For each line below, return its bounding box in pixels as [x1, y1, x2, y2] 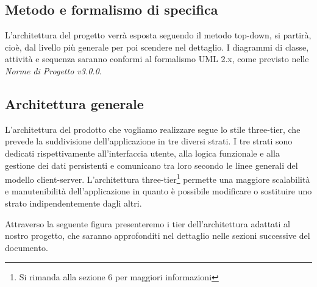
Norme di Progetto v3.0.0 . [5, 64, 102, 77]
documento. [5, 241, 48, 253]
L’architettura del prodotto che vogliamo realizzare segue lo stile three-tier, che [5, 122, 301, 135]
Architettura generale [5, 94, 144, 113]
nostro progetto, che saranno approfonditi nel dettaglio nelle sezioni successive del [5, 229, 310, 242]
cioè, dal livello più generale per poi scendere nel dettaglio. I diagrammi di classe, [5, 40, 309, 53]
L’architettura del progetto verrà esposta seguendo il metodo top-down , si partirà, [5, 29, 312, 41]
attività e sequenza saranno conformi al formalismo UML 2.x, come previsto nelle [5, 52, 309, 65]
